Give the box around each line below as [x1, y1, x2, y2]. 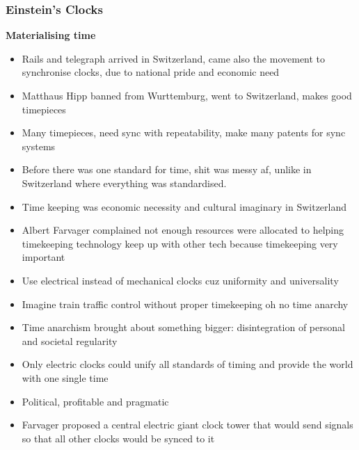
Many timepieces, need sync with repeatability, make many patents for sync [22, 125, 346, 140]
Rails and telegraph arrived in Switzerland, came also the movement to [22, 51, 326, 65]
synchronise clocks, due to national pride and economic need [22, 65, 280, 79]
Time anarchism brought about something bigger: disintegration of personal [22, 320, 345, 335]
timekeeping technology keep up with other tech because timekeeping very [22, 236, 338, 250]
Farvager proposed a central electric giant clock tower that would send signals [22, 417, 353, 432]
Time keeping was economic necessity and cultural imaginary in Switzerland [22, 199, 347, 214]
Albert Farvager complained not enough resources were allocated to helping [22, 223, 344, 237]
